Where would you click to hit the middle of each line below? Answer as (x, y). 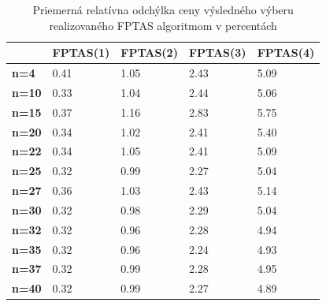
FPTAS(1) (81, 52)
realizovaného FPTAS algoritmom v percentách (163, 25)
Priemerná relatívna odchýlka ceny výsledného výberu (163, 9)
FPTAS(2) (149, 52)
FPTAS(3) (217, 52)
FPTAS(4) (286, 52)
